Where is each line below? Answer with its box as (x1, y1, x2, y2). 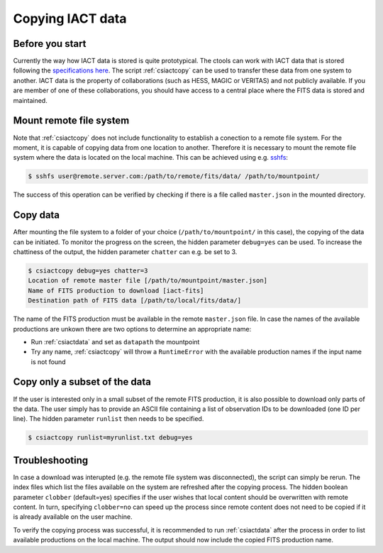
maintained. (13, 96, 48, 104)
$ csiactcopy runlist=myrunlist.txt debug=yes (28, 434, 193, 442)
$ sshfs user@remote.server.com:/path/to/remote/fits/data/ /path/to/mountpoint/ (28, 173, 321, 180)
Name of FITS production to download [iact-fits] (28, 286, 204, 295)
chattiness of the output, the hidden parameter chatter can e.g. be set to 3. (13, 247, 238, 256)
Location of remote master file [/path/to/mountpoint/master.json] (28, 277, 268, 285)
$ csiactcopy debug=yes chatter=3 (28, 266, 148, 275)
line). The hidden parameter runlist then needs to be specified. (13, 415, 204, 423)
